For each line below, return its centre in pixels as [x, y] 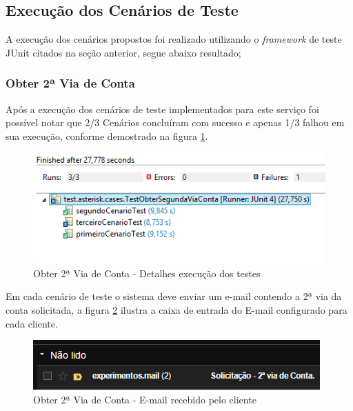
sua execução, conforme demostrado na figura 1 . [107, 136]
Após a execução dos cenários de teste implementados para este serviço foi [162, 109]
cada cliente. [32, 323]
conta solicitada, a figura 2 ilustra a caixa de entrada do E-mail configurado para [176, 310]
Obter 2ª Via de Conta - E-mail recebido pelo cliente [145, 399]
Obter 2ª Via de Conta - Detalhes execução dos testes [147, 273]
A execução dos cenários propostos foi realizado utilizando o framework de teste [174, 39]
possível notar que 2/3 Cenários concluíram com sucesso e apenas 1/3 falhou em [175, 122]
